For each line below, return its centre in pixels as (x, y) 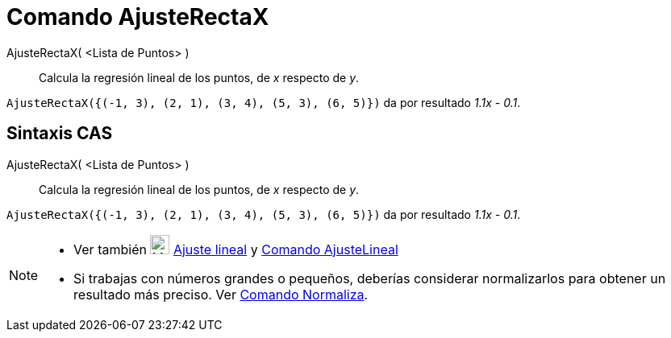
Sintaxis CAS (60, 134)
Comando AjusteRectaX (138, 17)
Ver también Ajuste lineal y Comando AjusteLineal (236, 249)
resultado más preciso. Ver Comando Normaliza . (221, 294)
